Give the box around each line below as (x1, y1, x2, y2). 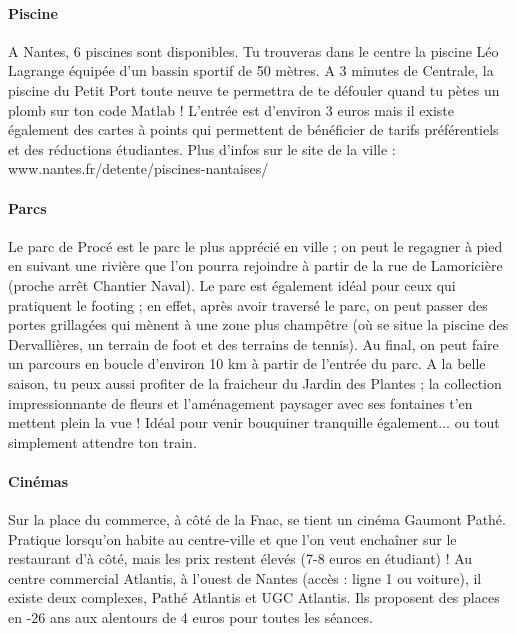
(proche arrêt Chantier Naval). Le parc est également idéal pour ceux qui (8, 274, 456, 295)
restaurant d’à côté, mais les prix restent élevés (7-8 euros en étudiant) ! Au (8, 548, 473, 569)
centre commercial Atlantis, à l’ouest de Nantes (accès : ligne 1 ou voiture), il (8, 567, 482, 588)
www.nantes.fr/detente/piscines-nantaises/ (8, 158, 269, 179)
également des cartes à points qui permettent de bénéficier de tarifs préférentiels (8, 119, 499, 140)
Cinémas (8, 470, 69, 491)
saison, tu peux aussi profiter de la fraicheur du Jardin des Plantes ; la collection (8, 372, 502, 393)
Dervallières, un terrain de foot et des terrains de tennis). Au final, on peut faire (8, 333, 499, 354)
